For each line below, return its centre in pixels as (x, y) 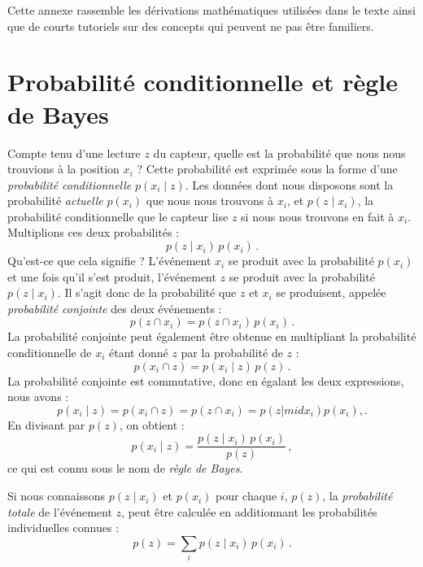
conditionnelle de (50, 353)
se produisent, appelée (331, 292)
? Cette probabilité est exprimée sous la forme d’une (267, 169)
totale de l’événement (60, 511)
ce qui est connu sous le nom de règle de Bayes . (125, 468)
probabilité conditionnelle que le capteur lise (118, 216)
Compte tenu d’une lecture (74, 153)
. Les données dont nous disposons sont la (289, 184)
